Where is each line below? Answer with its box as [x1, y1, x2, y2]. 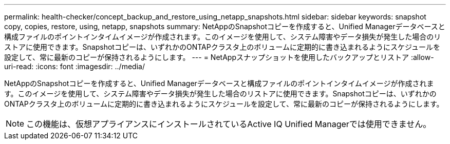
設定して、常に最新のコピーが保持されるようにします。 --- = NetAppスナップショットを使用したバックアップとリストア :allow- [4, 53, 434, 61]
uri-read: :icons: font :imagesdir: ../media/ [4, 62, 145, 71]
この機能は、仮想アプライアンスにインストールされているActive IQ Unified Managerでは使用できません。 [26, 119, 432, 129]
